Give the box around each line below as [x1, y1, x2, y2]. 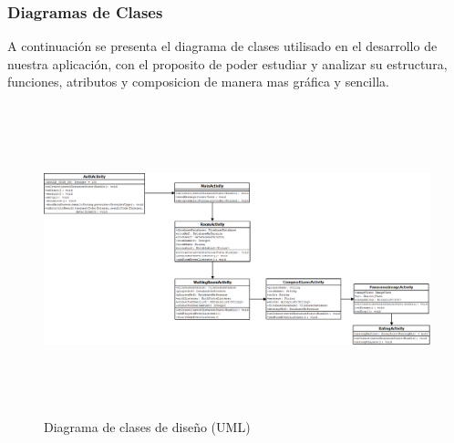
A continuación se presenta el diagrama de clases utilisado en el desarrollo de [7, 36, 438, 56]
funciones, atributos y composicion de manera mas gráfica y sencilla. [7, 72, 389, 91]
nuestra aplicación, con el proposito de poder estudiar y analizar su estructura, [7, 54, 448, 73]
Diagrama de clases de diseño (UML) [44, 417, 251, 436]
